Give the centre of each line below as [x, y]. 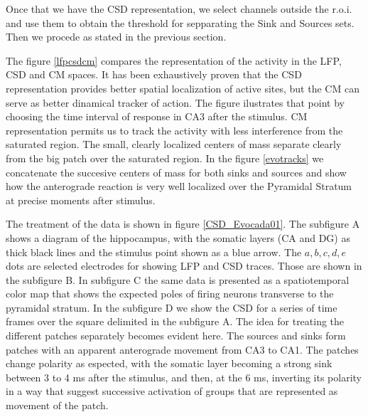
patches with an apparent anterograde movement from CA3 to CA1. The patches [182, 349]
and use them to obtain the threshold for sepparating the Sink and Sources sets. [180, 22]
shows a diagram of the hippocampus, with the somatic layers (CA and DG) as [178, 237]
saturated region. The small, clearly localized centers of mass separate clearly [174, 144]
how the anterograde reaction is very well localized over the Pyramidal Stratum [179, 186]
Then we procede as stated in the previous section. [116, 37]
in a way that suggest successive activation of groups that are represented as [172, 391]
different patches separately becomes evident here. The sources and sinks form [176, 336]
